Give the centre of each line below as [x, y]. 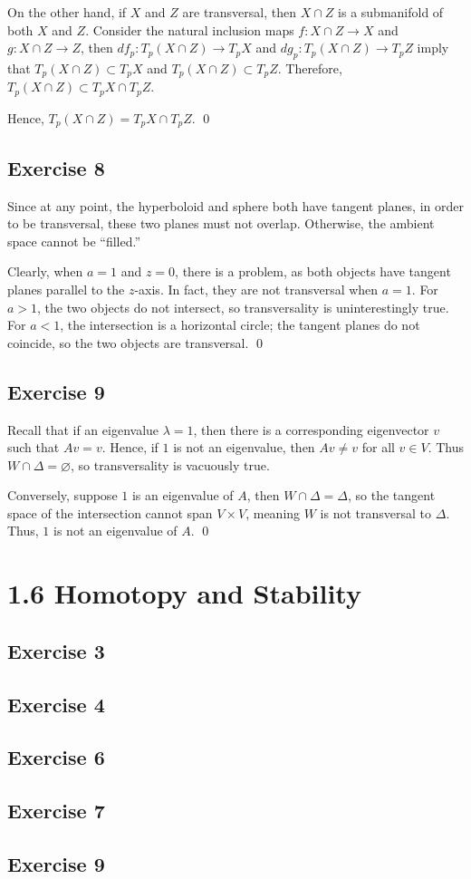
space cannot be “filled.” [74, 241]
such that [34, 447]
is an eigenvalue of [183, 495]
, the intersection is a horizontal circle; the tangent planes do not [240, 325]
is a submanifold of [391, 12]
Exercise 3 [56, 650]
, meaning [273, 512]
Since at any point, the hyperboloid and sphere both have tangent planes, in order [235, 205]
